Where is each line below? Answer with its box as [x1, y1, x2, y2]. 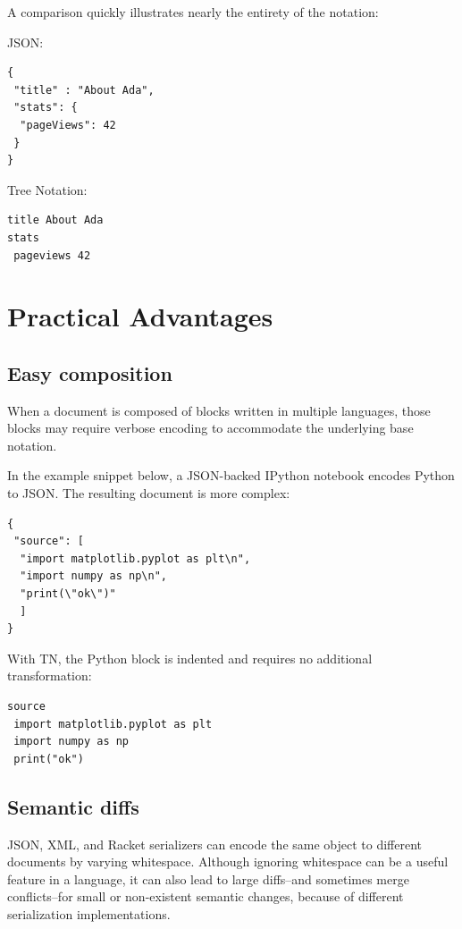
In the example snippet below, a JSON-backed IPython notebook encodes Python [7, 466, 455, 485]
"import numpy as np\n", [20, 570, 167, 583]
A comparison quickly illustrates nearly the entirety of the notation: [7, 3, 379, 21]
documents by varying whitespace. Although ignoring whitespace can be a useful [7, 852, 449, 871]
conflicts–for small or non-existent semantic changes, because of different [7, 887, 404, 906]
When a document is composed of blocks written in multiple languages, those [7, 401, 431, 419]
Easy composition [7, 359, 172, 386]
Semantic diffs [7, 792, 139, 820]
